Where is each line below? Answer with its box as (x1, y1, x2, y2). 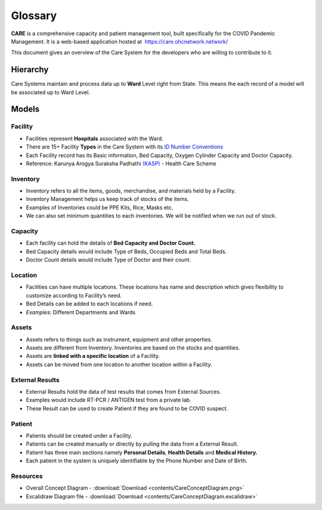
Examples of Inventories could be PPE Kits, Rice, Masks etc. (26, 203, 174, 211)
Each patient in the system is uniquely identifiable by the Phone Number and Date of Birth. (26, 457, 247, 465)
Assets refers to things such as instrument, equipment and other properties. (26, 336, 213, 343)
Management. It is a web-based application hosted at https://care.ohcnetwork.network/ (11, 38, 228, 45)
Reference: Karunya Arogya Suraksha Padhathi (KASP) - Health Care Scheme (26, 160, 217, 167)
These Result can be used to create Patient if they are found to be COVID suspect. (26, 404, 228, 412)
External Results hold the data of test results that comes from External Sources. (26, 388, 221, 395)
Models (11, 104, 40, 115)
